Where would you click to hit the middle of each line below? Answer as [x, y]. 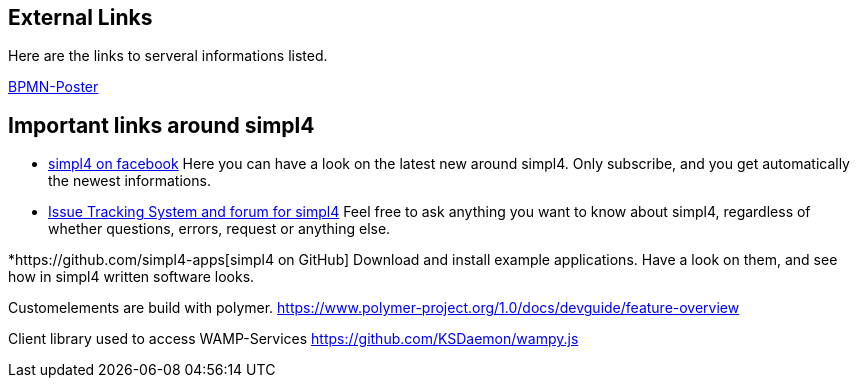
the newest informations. [129, 181]
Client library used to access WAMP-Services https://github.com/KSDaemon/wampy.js [293, 339]
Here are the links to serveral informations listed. [168, 56]
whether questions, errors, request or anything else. [219, 229]
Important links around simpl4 [161, 125]
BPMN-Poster [53, 87]
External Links [80, 17]
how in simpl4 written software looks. [131, 277]
